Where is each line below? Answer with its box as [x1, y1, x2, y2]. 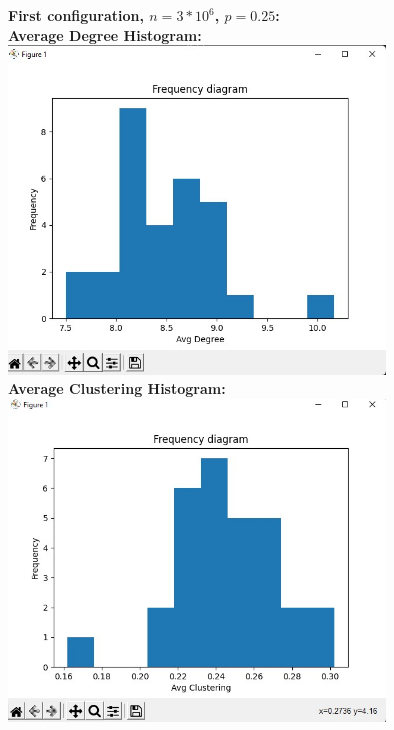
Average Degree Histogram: [8, 24, 202, 45]
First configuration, [8, 5, 144, 25]
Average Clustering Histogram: [8, 378, 226, 399]
